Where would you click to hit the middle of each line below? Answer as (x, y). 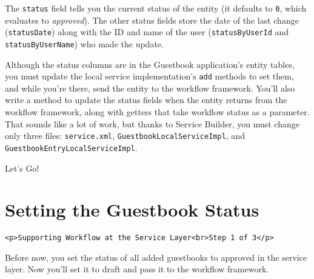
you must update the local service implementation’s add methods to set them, (149, 76)
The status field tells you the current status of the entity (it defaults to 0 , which (156, 8)
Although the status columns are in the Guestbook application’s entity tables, (150, 64)
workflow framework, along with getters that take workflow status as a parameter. (157, 112)
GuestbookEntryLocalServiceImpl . (71, 147)
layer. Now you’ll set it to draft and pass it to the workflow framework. (137, 269)
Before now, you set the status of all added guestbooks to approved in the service (156, 257)
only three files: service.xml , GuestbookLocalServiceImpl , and (125, 136)
